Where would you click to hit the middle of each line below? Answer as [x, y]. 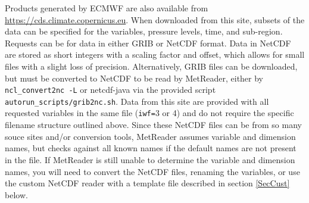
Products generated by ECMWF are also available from [107, 8]
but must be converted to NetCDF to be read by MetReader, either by [134, 78]
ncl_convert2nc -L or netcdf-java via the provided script [110, 90]
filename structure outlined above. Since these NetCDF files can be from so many [153, 125]
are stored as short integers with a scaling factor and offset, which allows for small [155, 54]
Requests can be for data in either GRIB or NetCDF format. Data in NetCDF [148, 43]
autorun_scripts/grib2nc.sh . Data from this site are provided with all [137, 101]
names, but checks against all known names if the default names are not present [151, 148]
